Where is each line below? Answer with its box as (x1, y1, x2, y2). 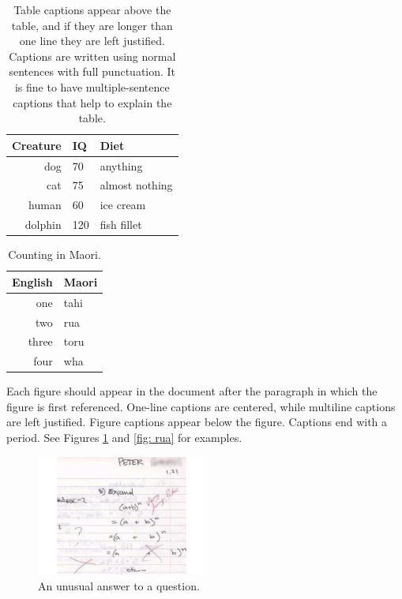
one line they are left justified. (19, 32, 165, 49)
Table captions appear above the (13, 2, 171, 17)
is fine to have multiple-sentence (14, 78, 170, 95)
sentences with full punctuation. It (9, 63, 176, 80)
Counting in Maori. (8, 246, 101, 263)
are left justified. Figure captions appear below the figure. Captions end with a (6, 414, 388, 430)
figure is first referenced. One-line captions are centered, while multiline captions (6, 398, 396, 414)
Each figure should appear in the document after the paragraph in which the (6, 383, 378, 399)
